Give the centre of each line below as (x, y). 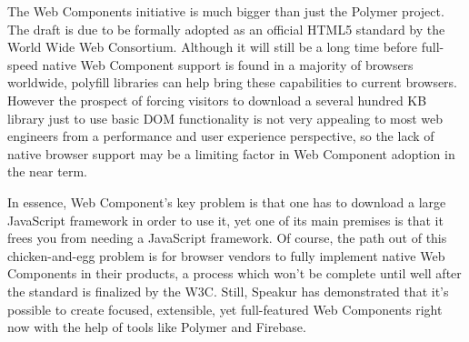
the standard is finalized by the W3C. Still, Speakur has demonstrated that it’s (228, 291)
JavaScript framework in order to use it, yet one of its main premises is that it (225, 220)
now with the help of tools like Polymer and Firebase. (157, 327)
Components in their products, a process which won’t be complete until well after (234, 273)
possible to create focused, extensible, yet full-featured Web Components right (225, 309)
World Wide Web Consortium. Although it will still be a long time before (213, 47)
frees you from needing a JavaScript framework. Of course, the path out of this (227, 238)
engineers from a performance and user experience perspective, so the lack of (221, 136)
